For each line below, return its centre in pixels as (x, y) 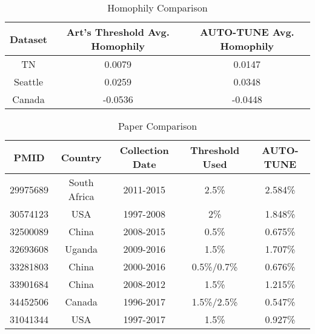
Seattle (29, 82)
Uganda (81, 249)
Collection (144, 150)
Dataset (29, 39)
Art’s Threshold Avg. (118, 32)
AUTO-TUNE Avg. (247, 32)
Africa (81, 196)
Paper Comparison (157, 126)
